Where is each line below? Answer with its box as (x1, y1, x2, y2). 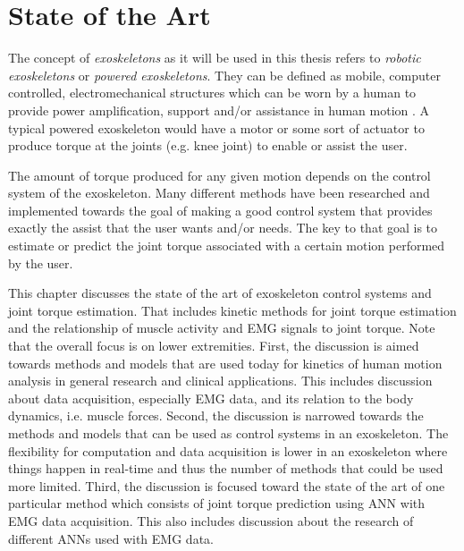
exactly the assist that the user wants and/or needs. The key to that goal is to (8, 218, 438, 237)
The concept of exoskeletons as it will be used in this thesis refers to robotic (8, 48, 421, 67)
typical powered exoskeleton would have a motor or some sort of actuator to (8, 118, 425, 137)
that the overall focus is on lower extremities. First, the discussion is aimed (8, 336, 419, 355)
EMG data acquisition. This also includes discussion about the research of (8, 511, 414, 530)
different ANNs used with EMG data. (8, 529, 214, 547)
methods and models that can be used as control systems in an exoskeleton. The (8, 424, 449, 442)
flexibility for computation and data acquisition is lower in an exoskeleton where (8, 441, 448, 460)
